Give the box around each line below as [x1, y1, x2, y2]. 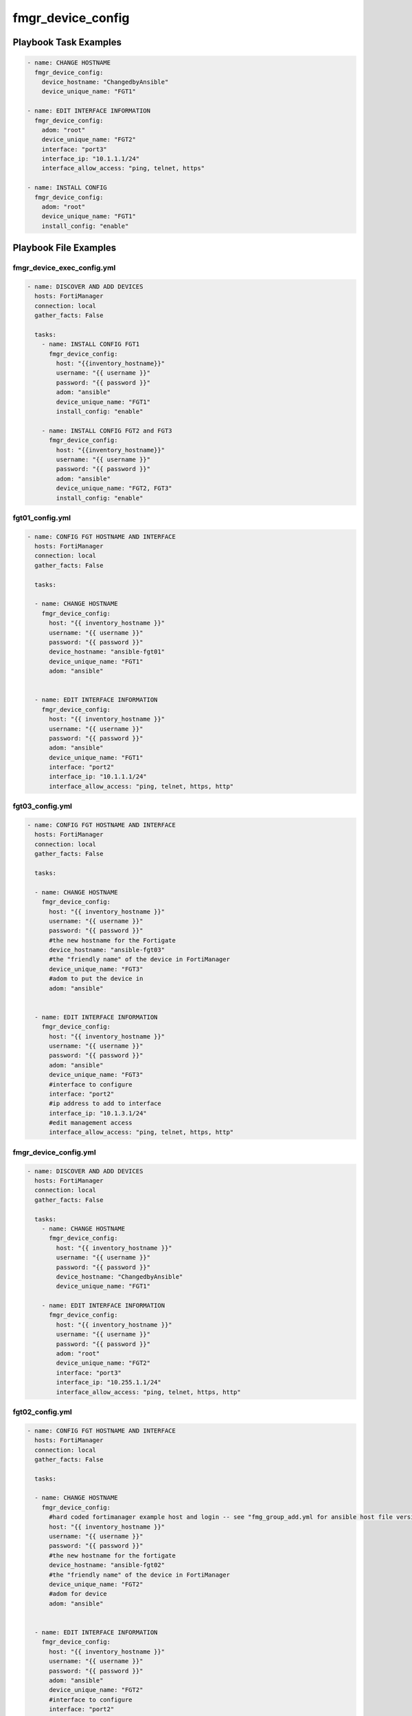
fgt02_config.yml [12, 1407, 72, 1417]
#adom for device [49, 1590, 108, 1598]
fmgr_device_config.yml [12, 1147, 96, 1157]
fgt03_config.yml [12, 802, 72, 811]
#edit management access [49, 1119, 133, 1127]
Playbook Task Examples [12, 36, 122, 48]
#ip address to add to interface [49, 1100, 161, 1108]
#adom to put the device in [49, 975, 144, 983]
